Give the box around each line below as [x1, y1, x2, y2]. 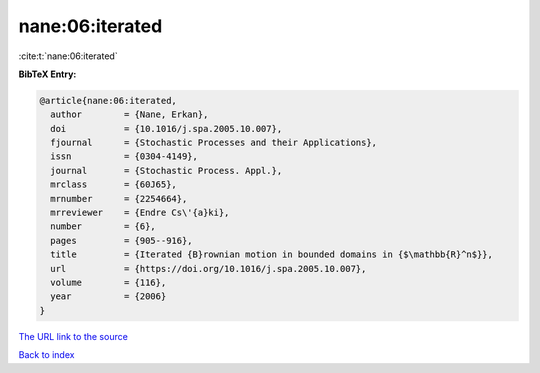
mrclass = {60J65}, [50, 179, 177, 190]
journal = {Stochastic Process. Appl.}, [50, 165, 283, 176]
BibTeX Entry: [18, 68, 77, 80]
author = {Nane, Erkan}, [50, 109, 209, 120]
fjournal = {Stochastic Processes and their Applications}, [50, 137, 378, 149]
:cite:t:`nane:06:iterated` [18, 50, 119, 62]
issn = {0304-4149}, [50, 151, 199, 162]
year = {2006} [50, 291, 167, 302]
